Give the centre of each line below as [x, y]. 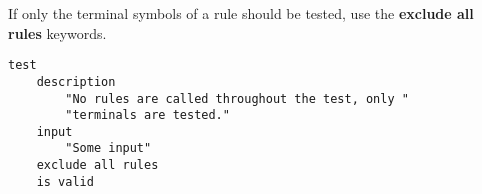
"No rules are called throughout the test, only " [237, 98]
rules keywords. [57, 32]
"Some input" [108, 148]
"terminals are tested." [147, 115]
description [76, 81]
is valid [65, 181]
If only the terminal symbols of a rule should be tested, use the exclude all [241, 13]
